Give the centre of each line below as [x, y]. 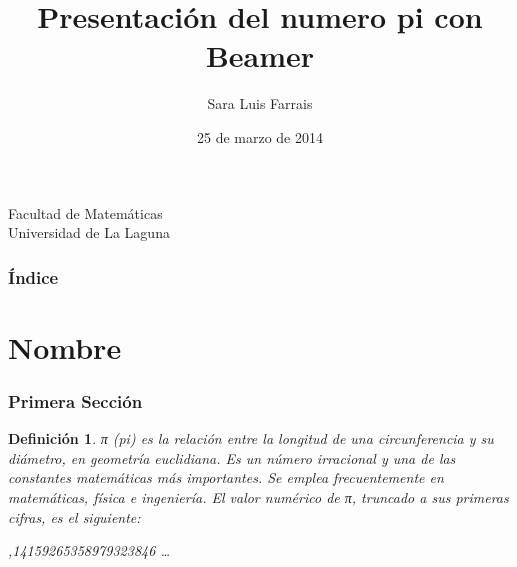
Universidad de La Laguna [89, 232]
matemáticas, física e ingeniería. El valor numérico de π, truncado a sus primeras [258, 496]
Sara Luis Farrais [260, 103]
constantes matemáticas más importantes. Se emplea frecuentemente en [226, 477]
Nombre [65, 346]
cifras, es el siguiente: [74, 516]
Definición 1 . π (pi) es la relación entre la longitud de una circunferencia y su [251, 438]
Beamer [260, 55]
